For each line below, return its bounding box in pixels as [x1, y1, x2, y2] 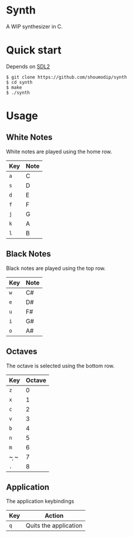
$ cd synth [6, 79, 33, 85]
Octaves [6, 347, 37, 357]
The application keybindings [6, 498, 74, 505]
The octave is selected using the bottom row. [6, 362, 115, 369]
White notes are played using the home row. [6, 148, 112, 155]
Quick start [6, 43, 62, 57]
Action [45, 512, 64, 520]
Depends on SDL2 [6, 63, 50, 70]
